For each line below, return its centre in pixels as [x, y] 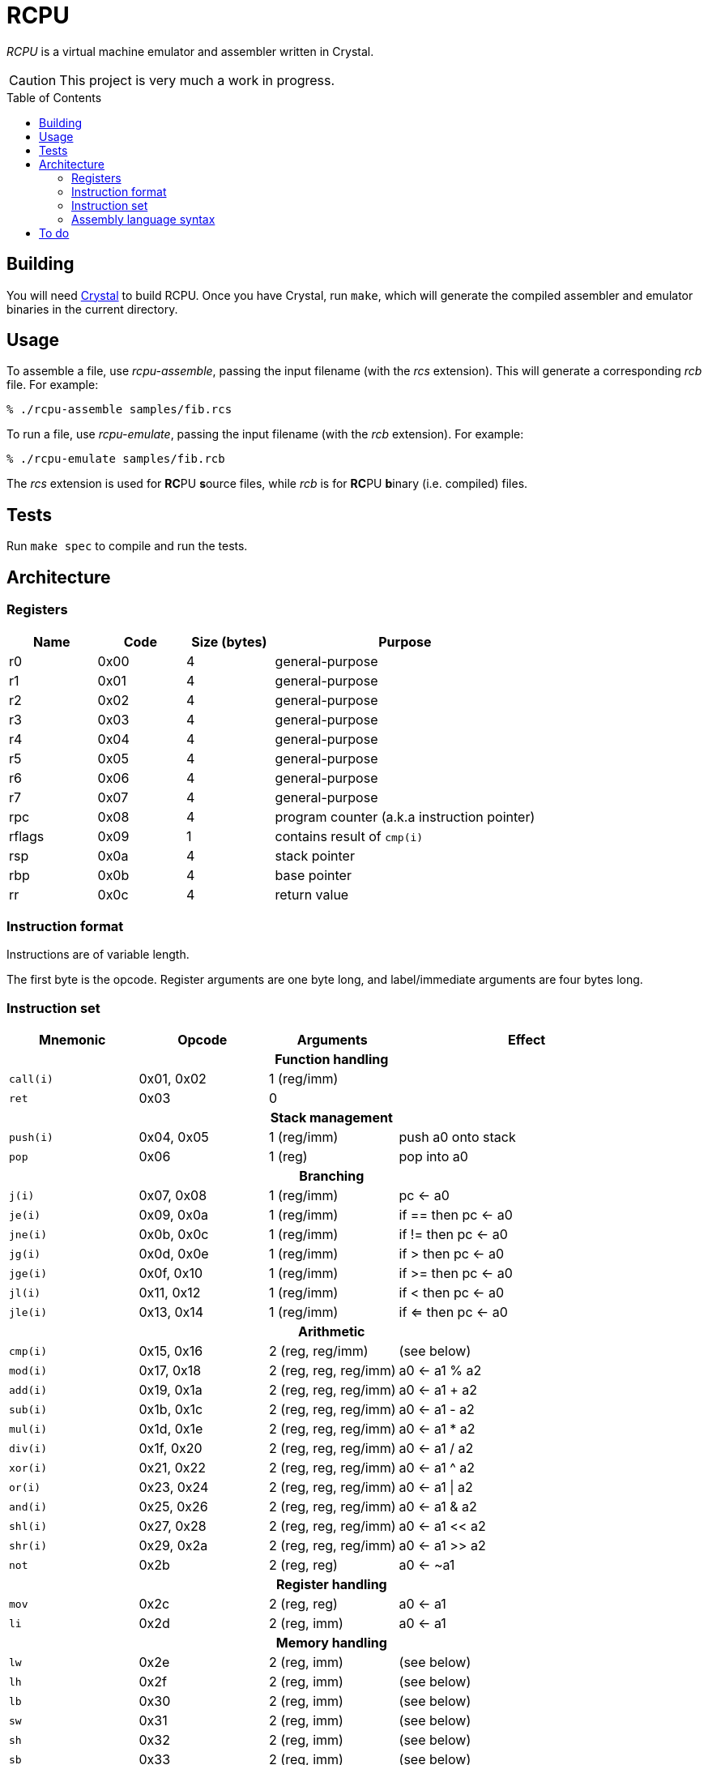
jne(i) [28, 1234]
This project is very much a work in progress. [197, 80]
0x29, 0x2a [173, 1545]
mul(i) [28, 1429]
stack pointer [315, 855]
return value [312, 894]
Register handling [331, 1584]
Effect [527, 1040]
